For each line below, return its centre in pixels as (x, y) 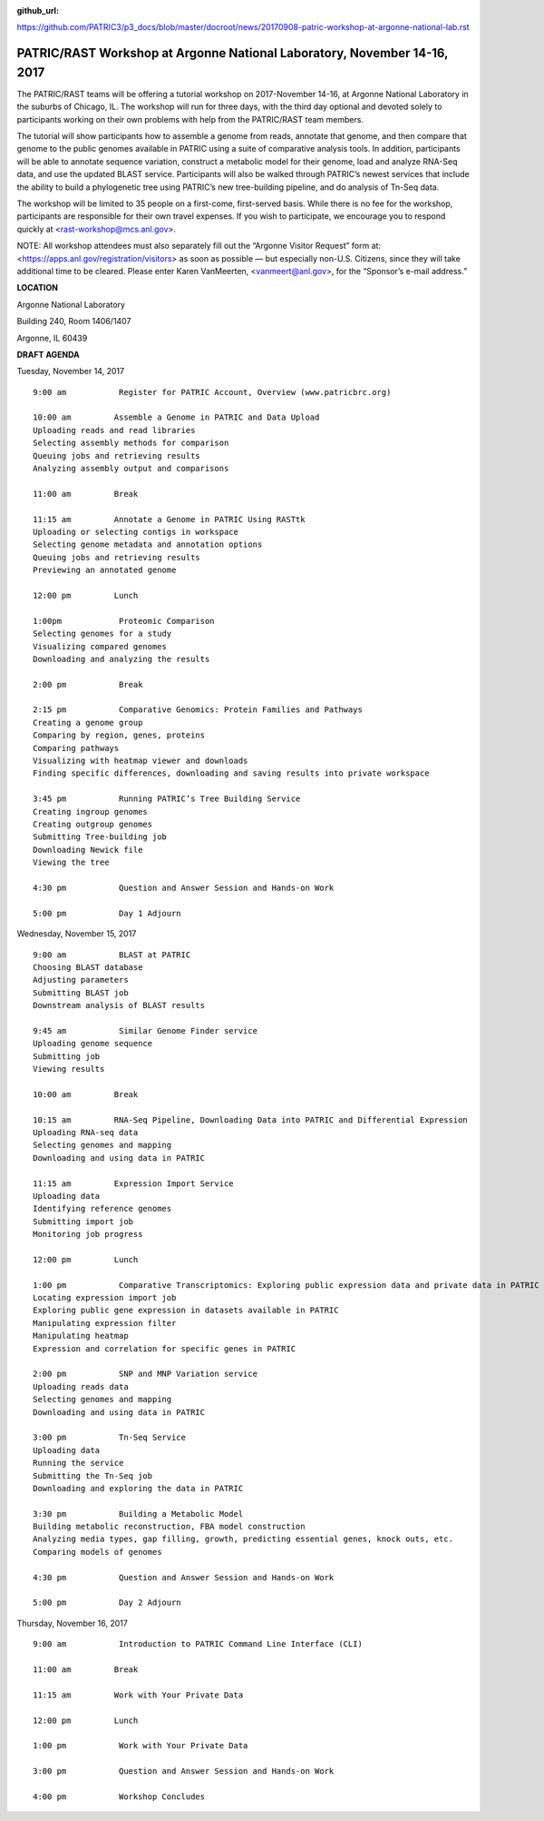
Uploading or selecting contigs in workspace (136, 532)
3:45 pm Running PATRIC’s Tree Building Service (167, 799)
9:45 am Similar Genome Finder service (146, 1030)
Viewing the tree (71, 862)
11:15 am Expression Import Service (134, 1183)
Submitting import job (83, 1221)
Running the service (78, 1463)
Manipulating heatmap (81, 1336)
